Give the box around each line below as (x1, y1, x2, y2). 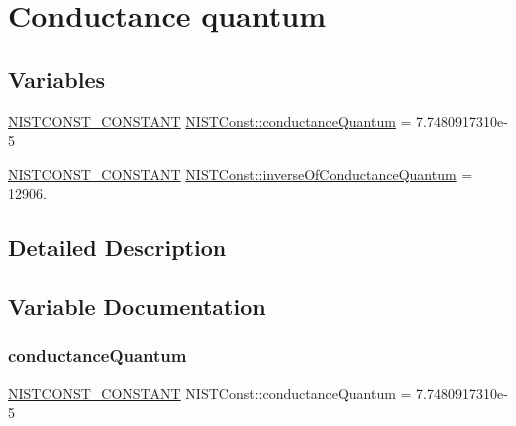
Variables (8, 63, 106, 94)
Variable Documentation (8, 291, 266, 322)
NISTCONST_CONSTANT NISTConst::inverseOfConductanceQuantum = (8, 163, 473, 184)
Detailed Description (8, 232, 227, 263)
